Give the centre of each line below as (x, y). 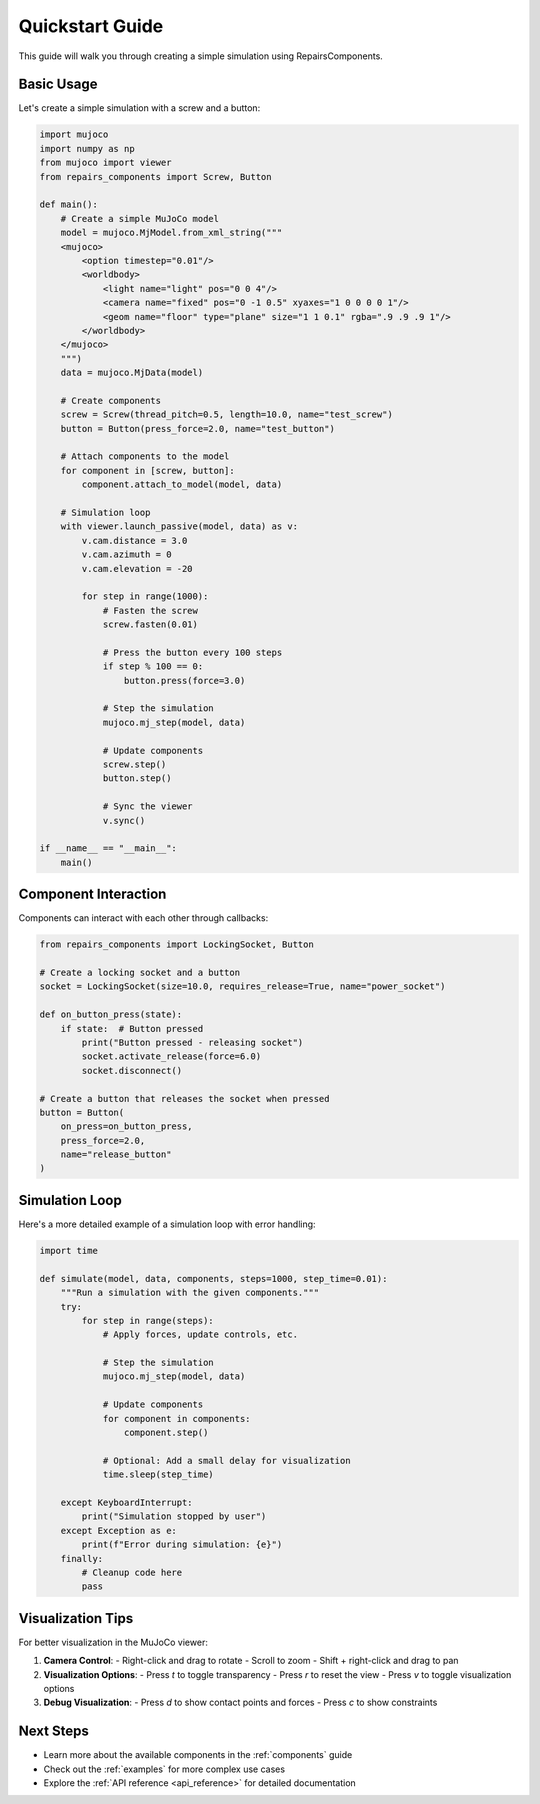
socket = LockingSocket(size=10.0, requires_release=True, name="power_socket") (242, 986)
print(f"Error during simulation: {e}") (182, 1544)
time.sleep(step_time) (158, 1474)
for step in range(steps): (147, 1320)
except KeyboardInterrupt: (127, 1502)
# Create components (111, 400)
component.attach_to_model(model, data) (182, 484)
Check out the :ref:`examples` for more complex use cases (164, 1769)
